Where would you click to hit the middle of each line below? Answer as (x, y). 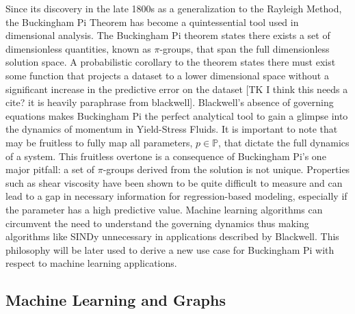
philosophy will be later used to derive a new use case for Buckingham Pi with (170, 249)
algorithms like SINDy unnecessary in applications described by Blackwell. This (172, 236)
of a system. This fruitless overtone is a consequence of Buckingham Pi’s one (166, 156)
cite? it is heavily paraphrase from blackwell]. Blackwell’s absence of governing (170, 102)
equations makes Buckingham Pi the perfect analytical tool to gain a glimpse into (177, 115)
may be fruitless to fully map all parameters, (99, 142)
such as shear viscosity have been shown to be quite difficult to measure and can (174, 182)
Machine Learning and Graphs (116, 300)
